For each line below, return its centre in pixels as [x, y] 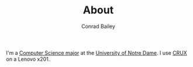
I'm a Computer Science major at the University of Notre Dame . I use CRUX [96, 52]
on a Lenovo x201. [28, 59]
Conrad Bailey [98, 26]
